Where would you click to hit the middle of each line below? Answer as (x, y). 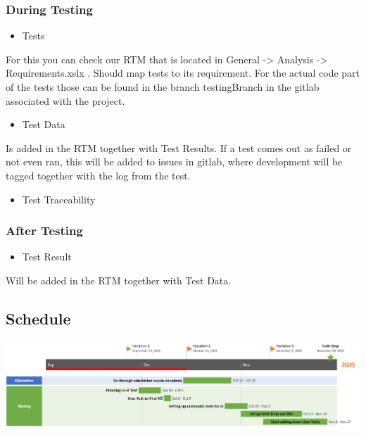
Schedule (38, 318)
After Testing (44, 231)
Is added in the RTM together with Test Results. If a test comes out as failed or (179, 147)
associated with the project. (65, 100)
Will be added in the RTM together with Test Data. (119, 280)
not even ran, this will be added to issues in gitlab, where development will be (174, 162)
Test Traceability (59, 199)
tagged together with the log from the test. (98, 175)
